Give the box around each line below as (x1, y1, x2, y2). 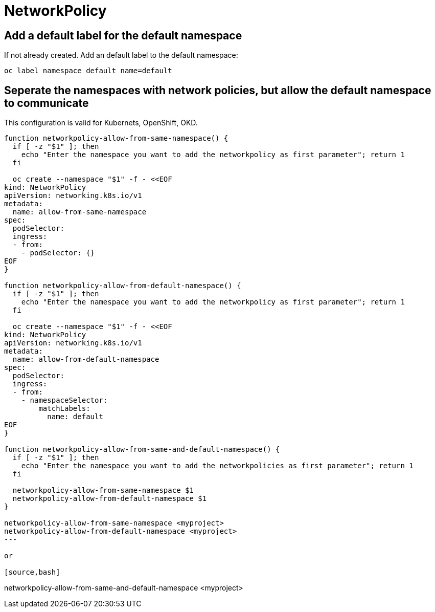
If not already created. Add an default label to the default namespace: (4, 51, 238, 60)
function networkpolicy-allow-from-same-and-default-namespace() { (4, 445, 280, 454)
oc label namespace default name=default (4, 67, 172, 75)
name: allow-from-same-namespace (12, 208, 147, 216)
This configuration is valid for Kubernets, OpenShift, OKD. (4, 118, 198, 127)
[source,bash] (4, 568, 60, 577)
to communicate (4, 96, 89, 110)
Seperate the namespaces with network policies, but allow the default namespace (4, 83, 431, 97)
